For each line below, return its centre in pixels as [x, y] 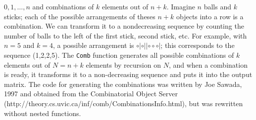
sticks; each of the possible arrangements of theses [80, 16]
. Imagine [181, 6]
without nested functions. [43, 113]
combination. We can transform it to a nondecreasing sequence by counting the [124, 26]
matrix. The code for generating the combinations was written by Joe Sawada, [123, 84]
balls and [217, 6]
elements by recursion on [123, 64]
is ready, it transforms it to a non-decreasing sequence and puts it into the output [128, 74]
